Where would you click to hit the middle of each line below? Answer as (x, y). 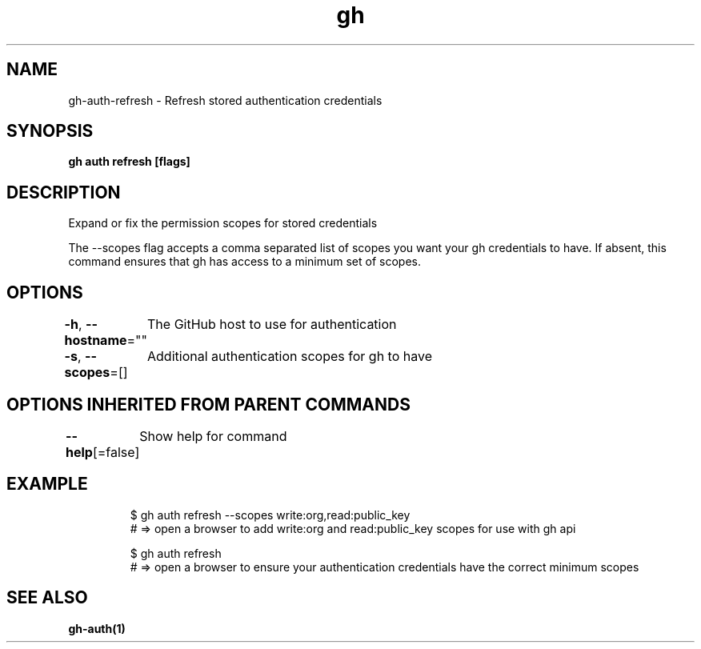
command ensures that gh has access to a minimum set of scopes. (244, 262)
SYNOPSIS (50, 131)
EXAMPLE (47, 484)
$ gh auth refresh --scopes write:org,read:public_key (270, 515)
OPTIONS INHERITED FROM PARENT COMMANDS (208, 404)
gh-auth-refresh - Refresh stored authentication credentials (225, 100)
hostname (96, 341)
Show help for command (213, 436)
